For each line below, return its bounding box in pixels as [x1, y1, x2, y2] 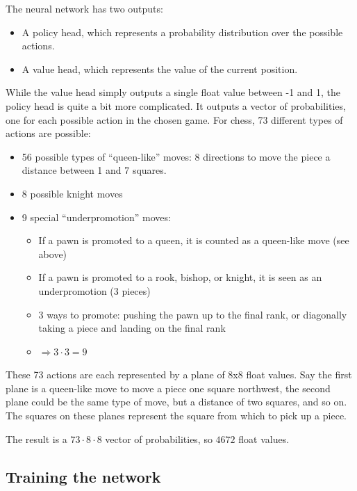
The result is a [6, 431, 67, 446]
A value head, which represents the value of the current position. [22, 61, 298, 76]
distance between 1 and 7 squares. [22, 163, 167, 177]
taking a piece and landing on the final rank [38, 321, 226, 335]
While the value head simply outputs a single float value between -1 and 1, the [6, 85, 341, 99]
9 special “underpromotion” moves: [22, 209, 171, 224]
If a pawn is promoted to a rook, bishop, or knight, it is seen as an [38, 270, 322, 284]
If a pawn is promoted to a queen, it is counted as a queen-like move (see [38, 233, 349, 248]
